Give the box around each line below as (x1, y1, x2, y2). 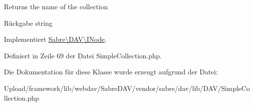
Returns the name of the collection (4, 1, 108, 11)
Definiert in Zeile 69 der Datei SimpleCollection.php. (4, 50, 162, 60)
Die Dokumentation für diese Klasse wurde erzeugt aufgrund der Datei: (4, 67, 218, 77)
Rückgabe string (4, 18, 53, 28)
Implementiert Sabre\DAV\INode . (4, 34, 107, 44)
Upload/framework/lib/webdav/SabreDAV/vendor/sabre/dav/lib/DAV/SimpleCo (4, 83, 250, 93)
